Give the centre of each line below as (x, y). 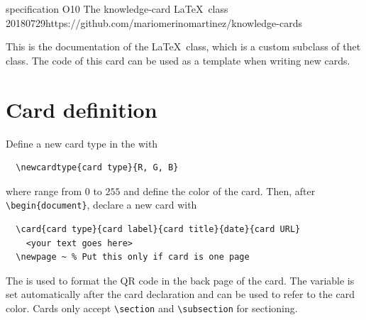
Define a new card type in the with (82, 143)
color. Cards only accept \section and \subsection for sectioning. (152, 308)
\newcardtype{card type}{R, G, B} (97, 168)
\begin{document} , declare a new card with (101, 205)
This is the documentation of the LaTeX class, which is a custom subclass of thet (183, 46)
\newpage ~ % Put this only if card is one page (133, 257)
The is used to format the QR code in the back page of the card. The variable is (180, 280)
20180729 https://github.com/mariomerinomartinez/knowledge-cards (154, 22)
